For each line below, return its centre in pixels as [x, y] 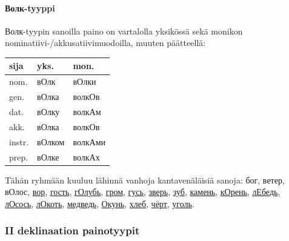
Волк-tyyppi [30, 8]
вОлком [51, 141]
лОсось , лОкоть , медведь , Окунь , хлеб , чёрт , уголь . [100, 203]
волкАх [86, 157]
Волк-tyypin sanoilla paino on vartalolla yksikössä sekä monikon [124, 31]
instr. [19, 141]
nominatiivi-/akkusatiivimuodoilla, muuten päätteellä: [105, 43]
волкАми [89, 141]
